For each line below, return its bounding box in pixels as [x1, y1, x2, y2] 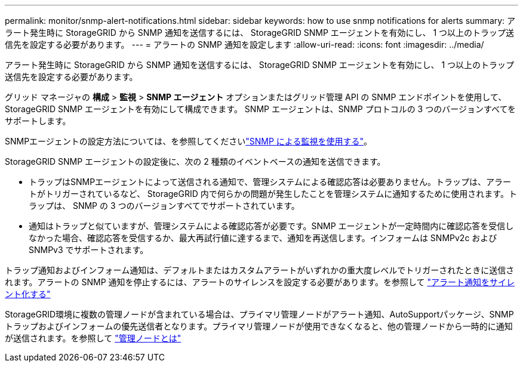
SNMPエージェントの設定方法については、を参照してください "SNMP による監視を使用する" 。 [5, 136, 372, 146]
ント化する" [5, 289, 51, 299]
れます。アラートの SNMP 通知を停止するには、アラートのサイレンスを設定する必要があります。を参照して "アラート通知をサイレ [5, 277, 515, 287]
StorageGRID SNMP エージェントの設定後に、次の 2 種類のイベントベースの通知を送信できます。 [5, 156, 386, 166]
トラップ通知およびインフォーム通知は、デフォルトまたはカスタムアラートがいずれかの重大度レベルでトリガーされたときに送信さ [5, 265, 515, 275]
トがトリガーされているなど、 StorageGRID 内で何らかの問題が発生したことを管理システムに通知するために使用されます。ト [29, 189, 517, 199]
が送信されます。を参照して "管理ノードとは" [5, 333, 181, 343]
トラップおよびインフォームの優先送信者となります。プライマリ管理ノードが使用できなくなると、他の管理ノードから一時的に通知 [5, 321, 513, 331]
